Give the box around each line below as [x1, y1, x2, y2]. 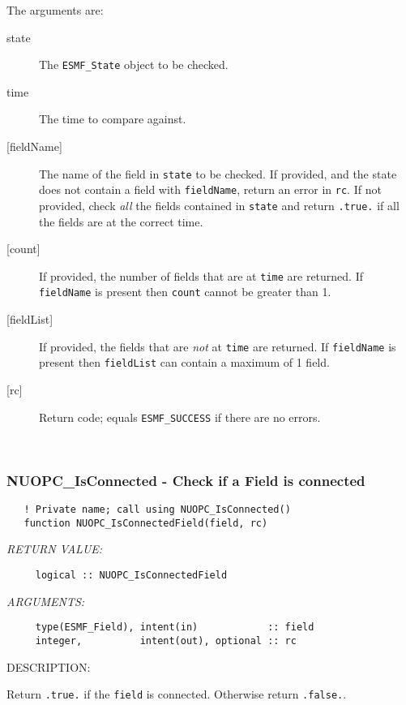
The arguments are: [6, 2, 104, 18]
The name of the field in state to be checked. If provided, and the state [39, 165, 397, 182]
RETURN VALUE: [6, 540, 103, 557]
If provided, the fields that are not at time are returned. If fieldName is [39, 337, 396, 355]
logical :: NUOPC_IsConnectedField [35, 569, 228, 581]
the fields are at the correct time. [39, 213, 203, 230]
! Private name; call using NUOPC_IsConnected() [24, 504, 291, 516]
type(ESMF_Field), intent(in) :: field [35, 621, 314, 634]
